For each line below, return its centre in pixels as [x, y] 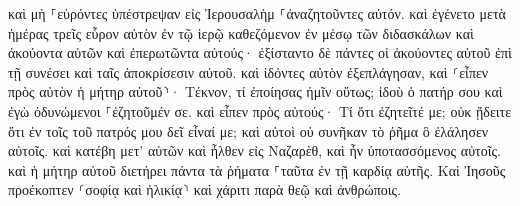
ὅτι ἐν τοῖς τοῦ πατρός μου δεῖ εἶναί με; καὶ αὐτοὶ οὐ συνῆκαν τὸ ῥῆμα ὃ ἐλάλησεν [248, 130]
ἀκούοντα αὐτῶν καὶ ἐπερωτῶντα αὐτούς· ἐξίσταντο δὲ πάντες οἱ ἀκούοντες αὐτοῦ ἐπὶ [260, 52]
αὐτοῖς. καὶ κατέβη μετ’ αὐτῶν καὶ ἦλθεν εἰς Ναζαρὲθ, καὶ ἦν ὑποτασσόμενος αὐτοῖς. [254, 150]
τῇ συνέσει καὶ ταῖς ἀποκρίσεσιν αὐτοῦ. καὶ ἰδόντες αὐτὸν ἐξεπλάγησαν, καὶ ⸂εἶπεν [248, 71]
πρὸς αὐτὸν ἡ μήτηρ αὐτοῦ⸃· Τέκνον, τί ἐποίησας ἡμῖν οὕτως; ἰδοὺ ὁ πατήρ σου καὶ [255, 91]
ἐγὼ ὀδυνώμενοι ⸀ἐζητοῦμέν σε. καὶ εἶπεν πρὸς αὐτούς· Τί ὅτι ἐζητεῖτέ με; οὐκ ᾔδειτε [260, 110]
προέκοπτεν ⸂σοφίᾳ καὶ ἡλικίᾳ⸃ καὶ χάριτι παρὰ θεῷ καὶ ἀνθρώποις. [204, 189]
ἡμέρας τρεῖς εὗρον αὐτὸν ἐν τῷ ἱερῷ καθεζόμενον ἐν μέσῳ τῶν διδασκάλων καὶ [241, 32]
